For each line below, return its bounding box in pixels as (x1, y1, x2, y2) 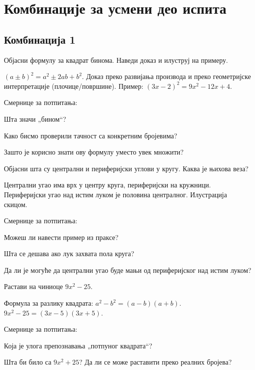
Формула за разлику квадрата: (4, 298, 93, 308)
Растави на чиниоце (4, 281, 63, 291)
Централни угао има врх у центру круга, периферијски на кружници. (4, 180, 211, 190)
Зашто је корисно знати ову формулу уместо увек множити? (4, 147, 184, 157)
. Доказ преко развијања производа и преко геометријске (82, 71, 251, 81)
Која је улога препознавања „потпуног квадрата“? (4, 340, 152, 350)
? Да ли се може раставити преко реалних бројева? (79, 357, 232, 367)
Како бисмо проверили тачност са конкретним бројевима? (4, 130, 177, 140)
